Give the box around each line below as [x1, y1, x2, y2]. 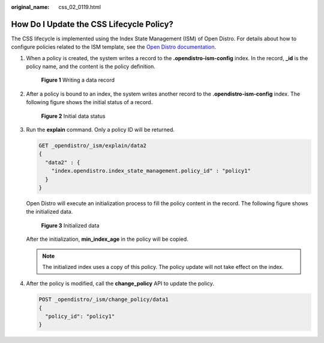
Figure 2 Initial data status [41, 112, 106, 120]
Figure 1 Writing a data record [41, 76, 115, 84]
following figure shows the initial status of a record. [26, 99, 153, 106]
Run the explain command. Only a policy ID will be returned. [26, 126, 175, 134]
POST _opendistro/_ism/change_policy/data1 [38, 296, 169, 303]
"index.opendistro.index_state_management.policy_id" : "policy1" [51, 167, 251, 175]
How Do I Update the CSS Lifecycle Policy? [11, 19, 174, 29]
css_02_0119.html [58, 4, 101, 10]
